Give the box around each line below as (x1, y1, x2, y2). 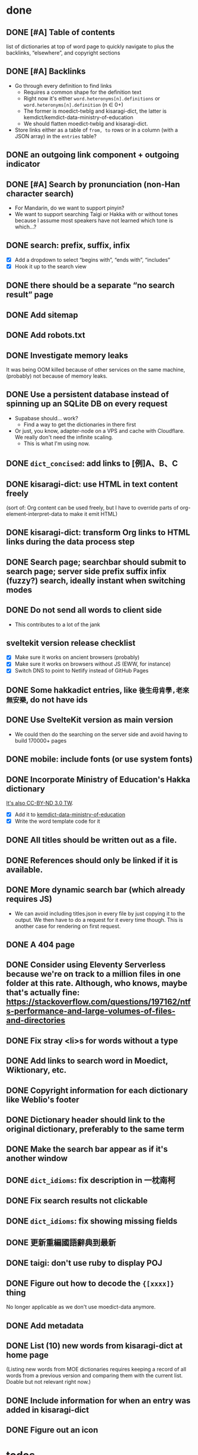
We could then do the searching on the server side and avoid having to (14, 731, 188, 738)
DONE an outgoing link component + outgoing (6, 150, 180, 160)
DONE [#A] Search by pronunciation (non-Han (6, 179, 180, 189)
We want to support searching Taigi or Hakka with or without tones (14, 211, 178, 218)
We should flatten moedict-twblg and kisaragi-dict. (23, 120, 148, 127)
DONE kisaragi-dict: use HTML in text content (6, 479, 178, 489)
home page (6, 1350, 49, 1360)
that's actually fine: (6, 988, 80, 998)
